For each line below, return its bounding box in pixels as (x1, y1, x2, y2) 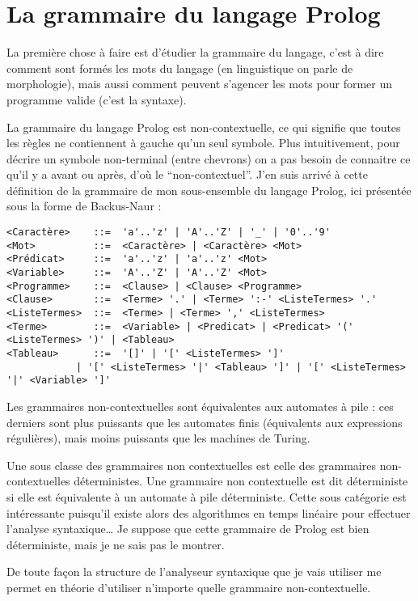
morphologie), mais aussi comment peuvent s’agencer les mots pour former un (6, 75, 393, 92)
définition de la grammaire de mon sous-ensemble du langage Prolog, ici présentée (6, 181, 412, 198)
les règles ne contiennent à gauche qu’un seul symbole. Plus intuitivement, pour (6, 134, 400, 151)
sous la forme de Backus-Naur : (6, 197, 162, 214)
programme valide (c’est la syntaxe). (6, 91, 187, 108)
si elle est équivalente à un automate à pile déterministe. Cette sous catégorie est (6, 488, 407, 505)
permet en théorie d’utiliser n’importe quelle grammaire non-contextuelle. (6, 578, 371, 595)
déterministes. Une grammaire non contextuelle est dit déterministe (74, 472, 408, 489)
